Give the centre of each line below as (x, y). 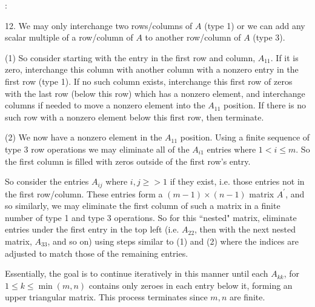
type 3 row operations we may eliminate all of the (97, 149)
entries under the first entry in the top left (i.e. (92, 229)
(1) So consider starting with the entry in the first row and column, (130, 57)
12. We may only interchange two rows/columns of (99, 25)
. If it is (284, 57)
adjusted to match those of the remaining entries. (97, 253)
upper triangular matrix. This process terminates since (106, 297)
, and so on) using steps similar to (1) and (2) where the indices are (173, 241)
